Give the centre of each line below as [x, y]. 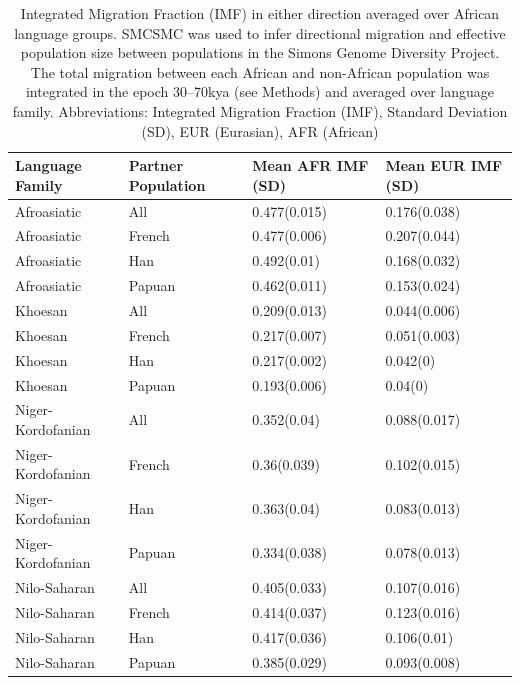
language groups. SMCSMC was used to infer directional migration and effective [260, 32]
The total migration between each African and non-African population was [260, 71]
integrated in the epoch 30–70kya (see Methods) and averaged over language [260, 91]
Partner [156, 165]
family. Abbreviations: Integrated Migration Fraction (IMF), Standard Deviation [260, 110]
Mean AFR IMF [310, 165]
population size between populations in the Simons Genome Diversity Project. [260, 52]
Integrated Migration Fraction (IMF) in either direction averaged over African [260, 13]
